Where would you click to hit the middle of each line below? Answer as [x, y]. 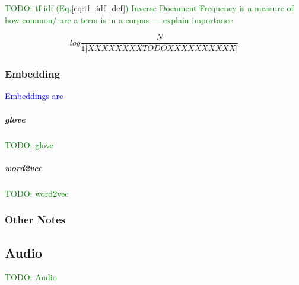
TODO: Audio [31, 277]
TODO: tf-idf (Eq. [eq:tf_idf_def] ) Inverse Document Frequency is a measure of [149, 8]
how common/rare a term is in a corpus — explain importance [119, 19]
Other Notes [35, 220]
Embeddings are [34, 96]
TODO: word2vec [37, 193]
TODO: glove [29, 144]
